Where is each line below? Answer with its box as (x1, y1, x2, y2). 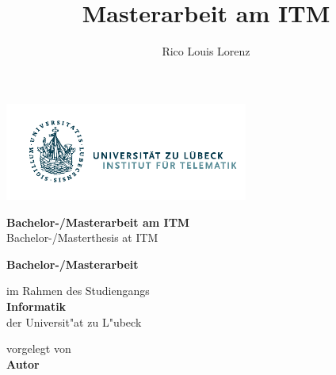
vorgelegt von (6, 340, 71, 357)
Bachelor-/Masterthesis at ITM (6, 229, 158, 246)
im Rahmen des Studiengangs (6, 282, 150, 299)
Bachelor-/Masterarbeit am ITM (6, 213, 190, 230)
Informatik (6, 297, 67, 314)
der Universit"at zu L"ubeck (6, 313, 142, 330)
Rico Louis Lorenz (162, 43, 250, 59)
